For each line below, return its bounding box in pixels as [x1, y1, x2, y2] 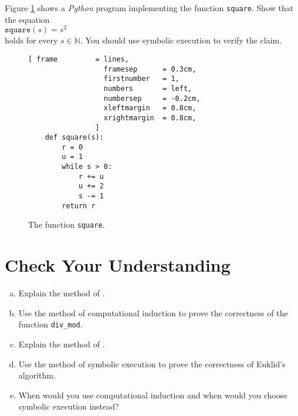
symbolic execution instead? [18, 400, 119, 412]
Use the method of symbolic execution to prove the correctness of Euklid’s [18, 357, 286, 370]
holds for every [5, 34, 58, 46]
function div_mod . [18, 318, 83, 330]
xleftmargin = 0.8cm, [103, 104, 197, 113]
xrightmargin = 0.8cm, [103, 113, 197, 122]
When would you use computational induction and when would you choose [18, 388, 287, 401]
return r [62, 201, 96, 210]
